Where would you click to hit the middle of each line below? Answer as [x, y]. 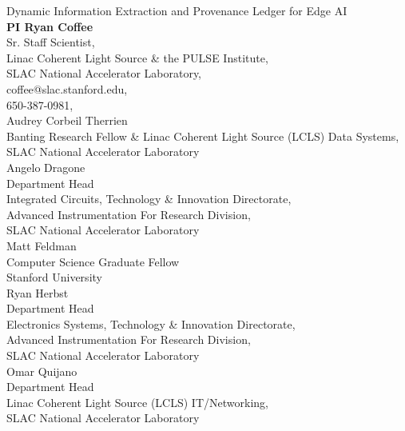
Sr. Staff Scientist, [51, 42]
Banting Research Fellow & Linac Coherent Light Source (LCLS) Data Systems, [203, 136]
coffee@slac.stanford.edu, [67, 88]
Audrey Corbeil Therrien [67, 120]
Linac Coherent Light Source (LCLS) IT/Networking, [137, 402]
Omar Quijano [42, 371]
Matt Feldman [42, 245]
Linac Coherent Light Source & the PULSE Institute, [137, 57]
